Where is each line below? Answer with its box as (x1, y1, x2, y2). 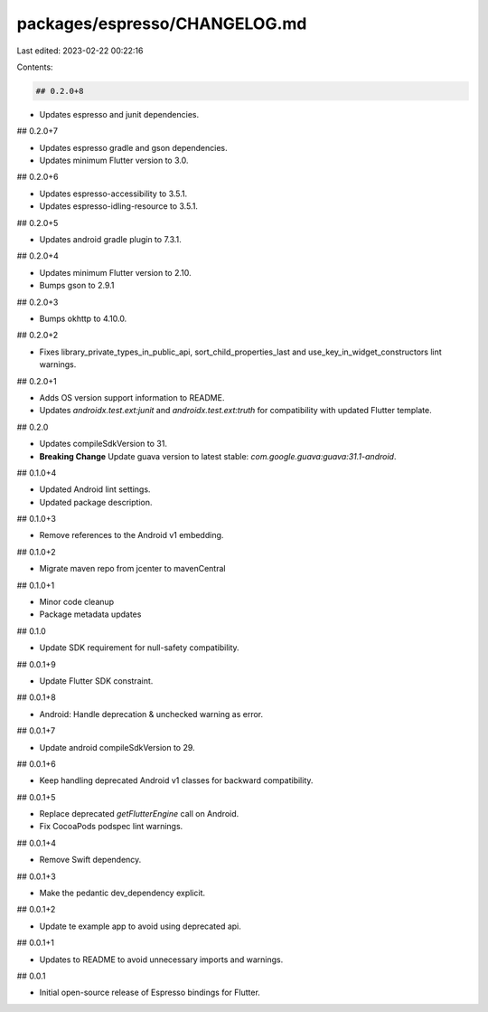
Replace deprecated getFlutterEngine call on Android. (39, 809, 239, 819)
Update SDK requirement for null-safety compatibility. (39, 642, 239, 653)
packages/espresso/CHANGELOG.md (16, 14, 307, 33)
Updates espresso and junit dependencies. (39, 109, 200, 119)
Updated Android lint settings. (39, 484, 151, 495)
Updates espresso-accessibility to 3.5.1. (39, 188, 188, 199)
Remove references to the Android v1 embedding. (39, 530, 224, 541)
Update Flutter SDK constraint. (39, 675, 154, 686)
